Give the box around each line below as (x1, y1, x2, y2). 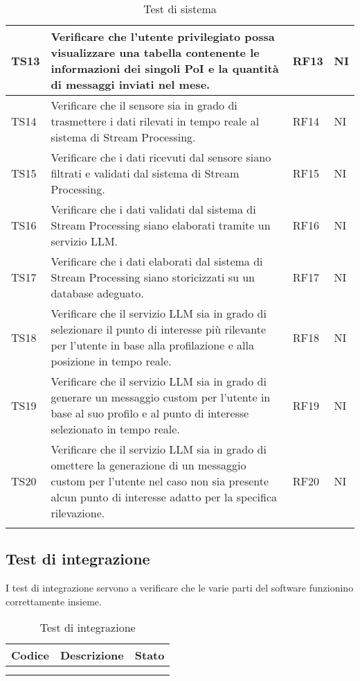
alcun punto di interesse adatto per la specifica (51, 489, 278, 505)
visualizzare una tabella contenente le (51, 44, 260, 60)
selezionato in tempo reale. (51, 421, 180, 437)
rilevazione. (51, 505, 105, 521)
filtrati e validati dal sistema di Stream (51, 165, 240, 181)
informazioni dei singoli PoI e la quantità (51, 60, 279, 76)
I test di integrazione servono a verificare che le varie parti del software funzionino (6, 580, 354, 595)
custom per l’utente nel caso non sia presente (51, 473, 269, 489)
